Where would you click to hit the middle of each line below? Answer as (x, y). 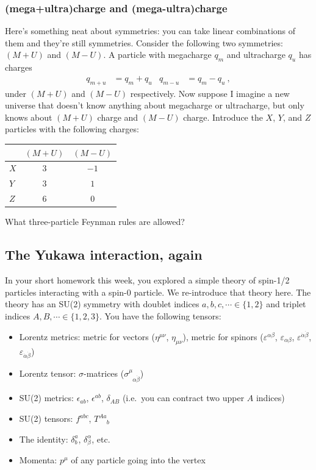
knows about (29, 117)
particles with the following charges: (72, 129)
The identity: (44, 439)
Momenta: (38, 460)
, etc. (101, 439)
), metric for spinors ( (223, 336)
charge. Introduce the (223, 117)
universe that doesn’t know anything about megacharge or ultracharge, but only (155, 105)
